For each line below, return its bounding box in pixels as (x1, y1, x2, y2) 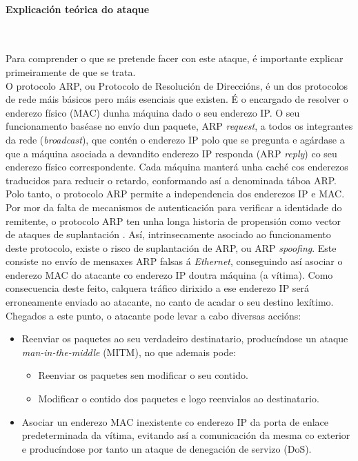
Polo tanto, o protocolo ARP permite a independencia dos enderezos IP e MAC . (6, 186, 345, 201)
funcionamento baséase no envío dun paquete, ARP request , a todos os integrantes (6, 119, 353, 133)
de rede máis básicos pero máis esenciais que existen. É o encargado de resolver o (6, 92, 348, 106)
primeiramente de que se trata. (6, 64, 136, 79)
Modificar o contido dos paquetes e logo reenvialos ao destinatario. (38, 391, 319, 406)
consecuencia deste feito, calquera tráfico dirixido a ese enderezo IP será (6, 281, 310, 295)
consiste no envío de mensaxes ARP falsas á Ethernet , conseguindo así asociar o (6, 254, 343, 268)
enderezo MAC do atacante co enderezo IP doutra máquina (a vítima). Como (6, 267, 333, 282)
